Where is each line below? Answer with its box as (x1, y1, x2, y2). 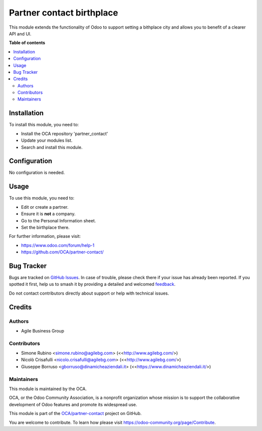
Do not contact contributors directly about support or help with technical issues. (9, 290, 169, 296)
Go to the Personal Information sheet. (21, 217, 97, 223)
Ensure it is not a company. (21, 211, 76, 217)
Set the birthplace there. (21, 224, 70, 230)
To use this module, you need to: (9, 195, 75, 201)
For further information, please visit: (9, 233, 81, 239)
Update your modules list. (21, 137, 73, 143)
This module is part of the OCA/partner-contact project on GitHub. (9, 411, 142, 416)
